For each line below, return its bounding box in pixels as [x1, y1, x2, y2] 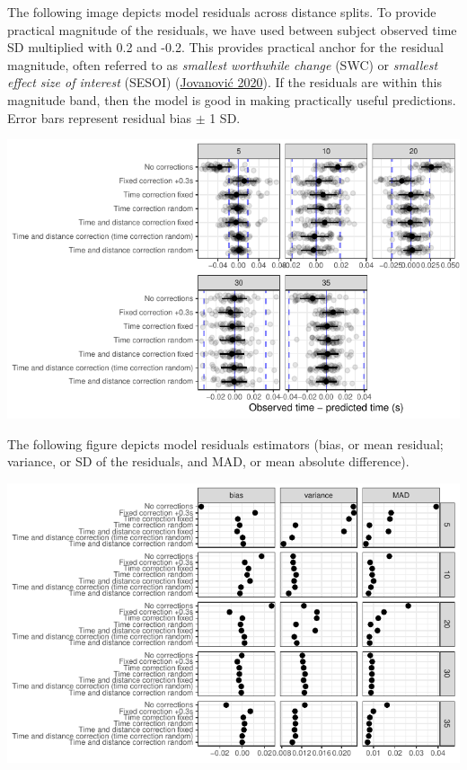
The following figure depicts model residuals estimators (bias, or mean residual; [7, 434, 444, 453]
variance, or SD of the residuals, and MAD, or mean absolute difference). [7, 452, 410, 471]
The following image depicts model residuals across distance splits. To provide [7, 3, 436, 21]
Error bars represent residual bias [7, 108, 191, 127]
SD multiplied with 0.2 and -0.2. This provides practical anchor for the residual [7, 38, 444, 57]
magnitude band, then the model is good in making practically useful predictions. [7, 90, 456, 109]
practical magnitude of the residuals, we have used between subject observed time [7, 20, 457, 39]
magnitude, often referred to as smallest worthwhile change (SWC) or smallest [7, 55, 438, 74]
